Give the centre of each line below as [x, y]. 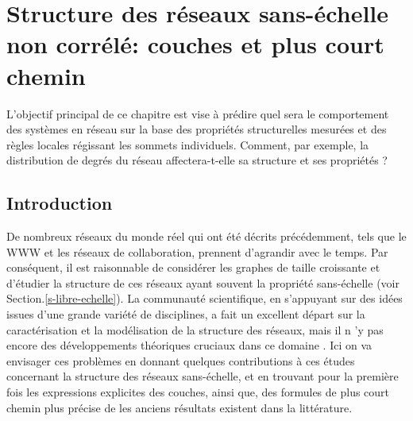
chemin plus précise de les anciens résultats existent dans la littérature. [179, 407]
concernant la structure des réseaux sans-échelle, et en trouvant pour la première [203, 376]
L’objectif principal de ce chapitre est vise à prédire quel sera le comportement [198, 113]
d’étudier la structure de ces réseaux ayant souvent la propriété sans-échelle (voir [203, 282]
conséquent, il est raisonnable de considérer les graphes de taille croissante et [193, 267]
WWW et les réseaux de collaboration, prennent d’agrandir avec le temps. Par [197, 251]
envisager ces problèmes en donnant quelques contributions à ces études [181, 360]
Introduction [60, 203]
